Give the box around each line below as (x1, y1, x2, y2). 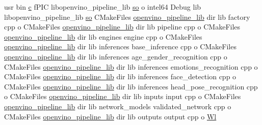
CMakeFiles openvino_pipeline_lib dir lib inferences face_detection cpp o (4, 71, 237, 82)
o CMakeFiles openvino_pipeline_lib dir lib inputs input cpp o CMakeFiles (4, 91, 241, 102)
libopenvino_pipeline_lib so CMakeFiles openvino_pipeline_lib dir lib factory (4, 11, 250, 22)
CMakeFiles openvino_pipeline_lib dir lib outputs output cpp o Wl (4, 111, 217, 121)
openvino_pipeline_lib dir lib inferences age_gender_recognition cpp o (4, 51, 227, 61)
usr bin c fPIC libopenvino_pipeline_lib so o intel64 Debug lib (4, 2, 201, 12)
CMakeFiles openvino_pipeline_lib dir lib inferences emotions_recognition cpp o (4, 61, 258, 72)
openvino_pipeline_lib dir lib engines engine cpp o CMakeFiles (4, 31, 202, 42)
